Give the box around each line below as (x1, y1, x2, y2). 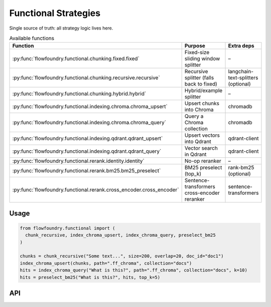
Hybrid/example (184, 87, 223, 94)
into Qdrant (184, 138, 212, 145)
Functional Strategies (9, 8, 100, 19)
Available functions (9, 35, 55, 42)
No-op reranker (184, 158, 221, 165)
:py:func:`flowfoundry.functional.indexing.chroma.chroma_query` (12, 119, 167, 126)
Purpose (184, 43, 206, 50)
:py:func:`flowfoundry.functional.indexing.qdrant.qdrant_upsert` (12, 135, 163, 142)
